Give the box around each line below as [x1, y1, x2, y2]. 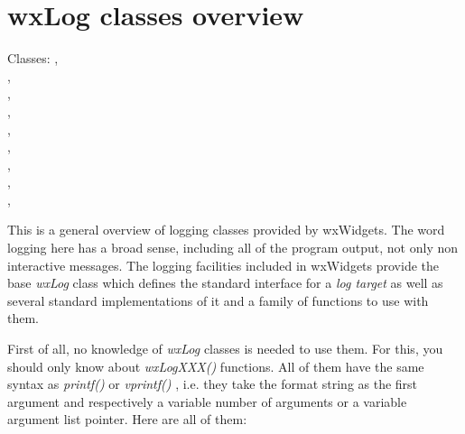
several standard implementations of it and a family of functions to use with [7, 291, 429, 309]
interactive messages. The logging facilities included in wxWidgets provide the [7, 255, 440, 274]
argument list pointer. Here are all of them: [7, 410, 247, 429]
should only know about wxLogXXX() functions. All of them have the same [7, 356, 424, 375]
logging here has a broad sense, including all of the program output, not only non [7, 238, 458, 257]
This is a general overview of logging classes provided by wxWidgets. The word [7, 220, 445, 239]
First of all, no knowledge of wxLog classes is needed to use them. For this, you [7, 339, 443, 358]
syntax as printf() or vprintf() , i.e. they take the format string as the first [7, 374, 418, 393]
